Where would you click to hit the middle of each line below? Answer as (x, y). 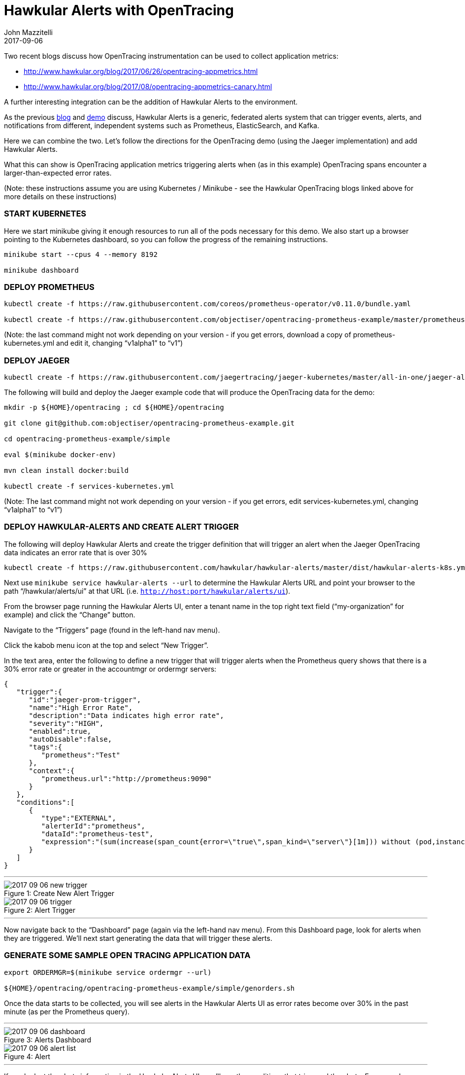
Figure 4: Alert (27, 1056)
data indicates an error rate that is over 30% (76, 552)
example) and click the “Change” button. (70, 614)
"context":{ (52, 770)
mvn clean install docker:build (66, 470)
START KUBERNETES (45, 214)
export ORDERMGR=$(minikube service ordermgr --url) (108, 972)
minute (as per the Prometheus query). (67, 1011)
